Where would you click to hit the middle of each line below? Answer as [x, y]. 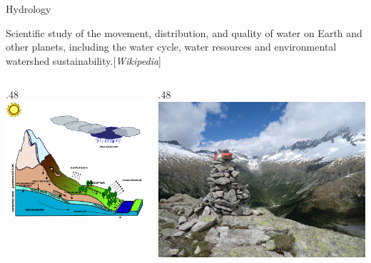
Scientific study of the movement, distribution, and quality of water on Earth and [184, 32]
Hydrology [29, 9]
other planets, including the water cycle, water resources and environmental [171, 47]
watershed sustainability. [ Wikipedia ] [84, 60]
